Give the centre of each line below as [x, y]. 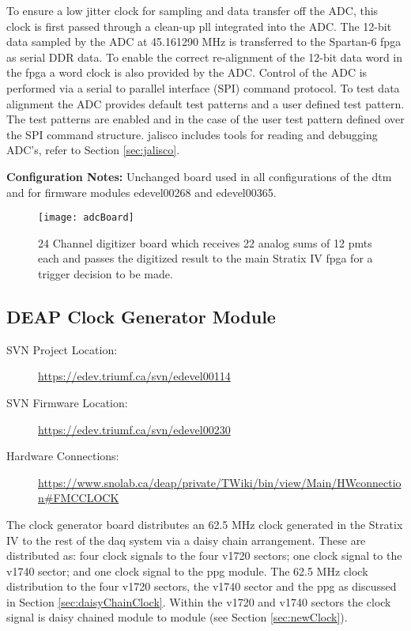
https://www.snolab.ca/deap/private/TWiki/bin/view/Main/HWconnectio [220, 482]
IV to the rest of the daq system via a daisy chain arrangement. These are [186, 540]
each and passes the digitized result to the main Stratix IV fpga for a [205, 258]
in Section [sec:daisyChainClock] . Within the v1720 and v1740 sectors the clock [199, 601]
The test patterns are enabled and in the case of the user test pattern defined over [205, 119]
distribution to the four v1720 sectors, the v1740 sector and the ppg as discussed [202, 586]
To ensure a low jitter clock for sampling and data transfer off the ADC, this [192, 10]
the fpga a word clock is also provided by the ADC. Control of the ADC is [187, 72]
